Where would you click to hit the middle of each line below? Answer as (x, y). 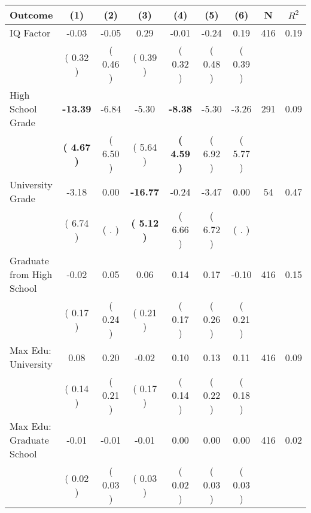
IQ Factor (30, 33)
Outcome (31, 15)
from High (31, 274)
